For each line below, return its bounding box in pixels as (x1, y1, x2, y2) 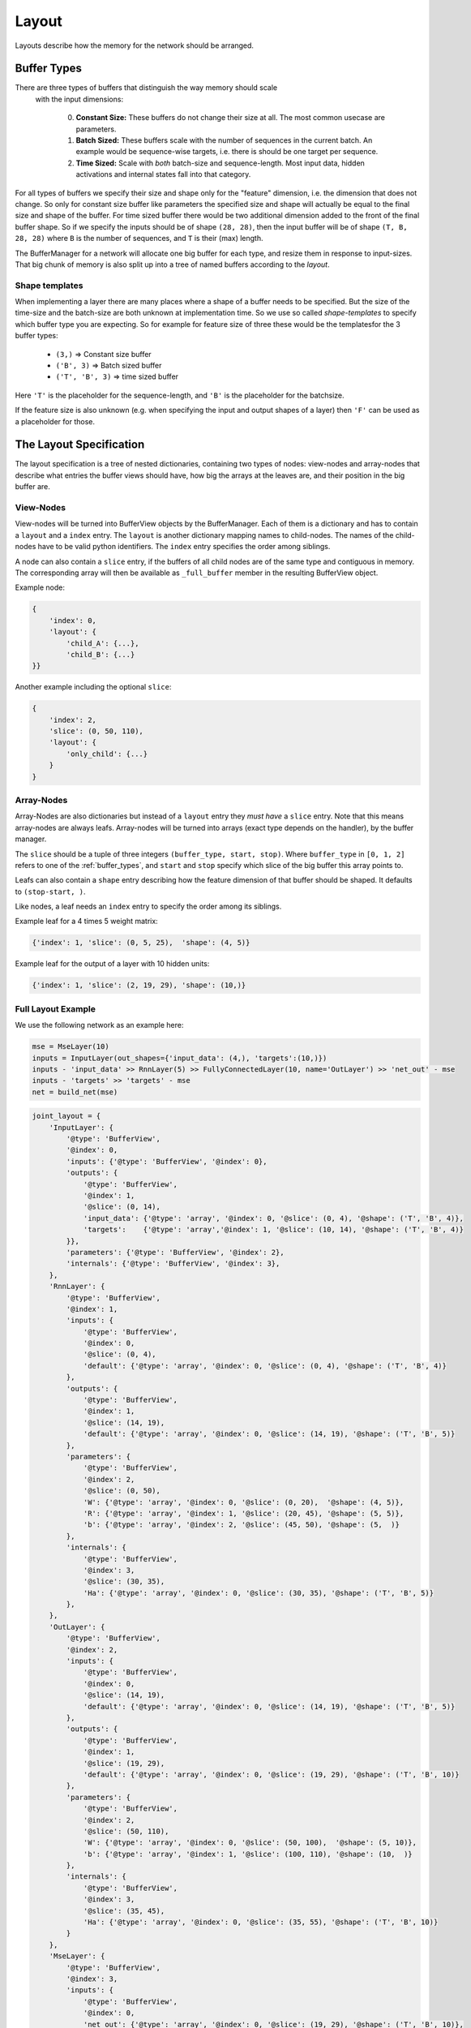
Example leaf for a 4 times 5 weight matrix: (15, 917, 158, 926)
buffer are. (15, 482, 50, 492)
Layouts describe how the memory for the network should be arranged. (15, 41, 255, 50)
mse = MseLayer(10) (32, 1042, 109, 1051)
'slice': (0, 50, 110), (49, 727, 143, 736)
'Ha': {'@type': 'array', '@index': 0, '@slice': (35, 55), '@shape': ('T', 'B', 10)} (83, 1918, 439, 1927)
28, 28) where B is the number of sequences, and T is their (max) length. (15, 234, 263, 243)
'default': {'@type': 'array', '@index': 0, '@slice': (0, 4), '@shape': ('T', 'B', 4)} (83, 1361, 447, 1370)
